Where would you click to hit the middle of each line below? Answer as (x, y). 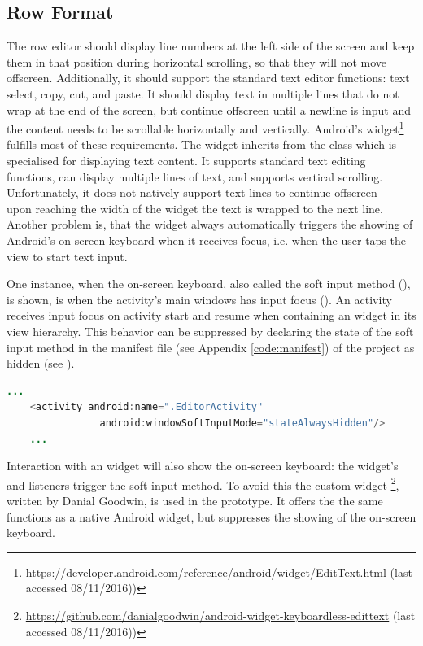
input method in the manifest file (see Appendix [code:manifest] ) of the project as (211, 347)
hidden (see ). (41, 363)
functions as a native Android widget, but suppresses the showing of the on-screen (211, 516)
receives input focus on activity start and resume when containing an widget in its (211, 315)
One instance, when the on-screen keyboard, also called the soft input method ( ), (209, 284)
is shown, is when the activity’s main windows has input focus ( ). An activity (199, 299)
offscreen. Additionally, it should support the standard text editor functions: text (208, 78)
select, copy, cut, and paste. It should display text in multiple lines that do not (203, 93)
